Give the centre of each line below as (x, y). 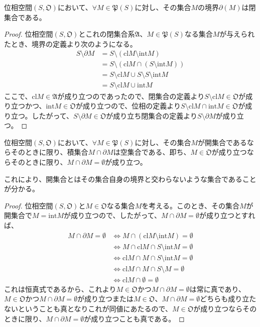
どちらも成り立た (228, 299)
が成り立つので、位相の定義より (128, 106)
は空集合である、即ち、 (152, 152)
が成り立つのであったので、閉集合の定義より (131, 96)
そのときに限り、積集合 (49, 152)
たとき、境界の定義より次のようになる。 (71, 43)
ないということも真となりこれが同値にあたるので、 (88, 308)
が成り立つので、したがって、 (113, 215)
